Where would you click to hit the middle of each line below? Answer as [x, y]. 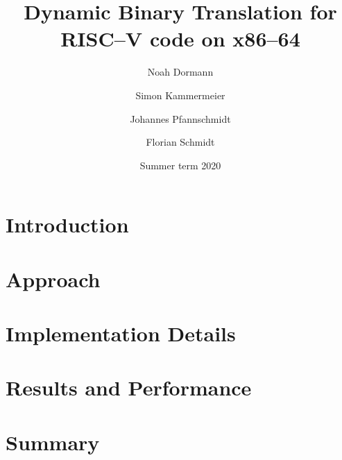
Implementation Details [121, 333]
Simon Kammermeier [180, 95]
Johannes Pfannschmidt [180, 118]
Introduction [67, 224]
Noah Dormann [180, 72]
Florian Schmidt [180, 142]
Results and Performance [129, 387]
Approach [53, 279]
